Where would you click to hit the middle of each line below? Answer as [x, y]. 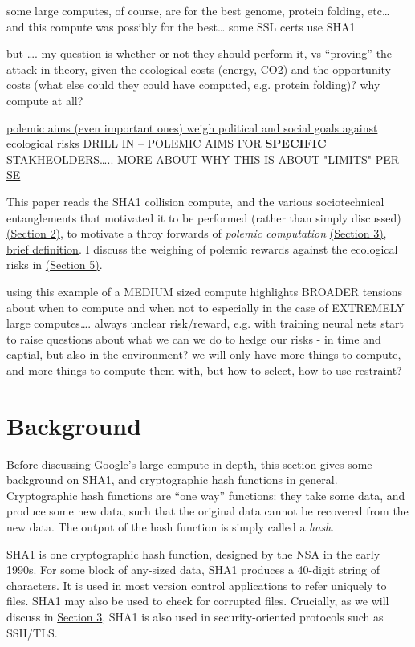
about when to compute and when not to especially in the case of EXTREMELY [205, 307]
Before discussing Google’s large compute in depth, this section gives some [189, 464]
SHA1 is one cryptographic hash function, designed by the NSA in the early [193, 553]
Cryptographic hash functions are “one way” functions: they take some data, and [206, 495]
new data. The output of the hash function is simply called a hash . [171, 526]
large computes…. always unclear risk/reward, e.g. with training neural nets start [205, 323]
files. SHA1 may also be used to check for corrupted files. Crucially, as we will [198, 601]
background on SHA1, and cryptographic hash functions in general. [172, 480]
